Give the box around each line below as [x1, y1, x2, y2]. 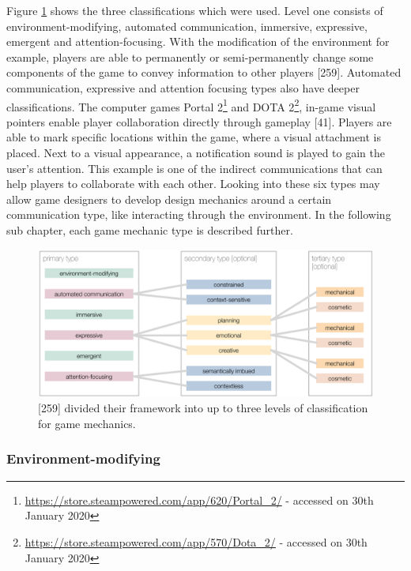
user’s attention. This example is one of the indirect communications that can [6, 160, 383, 176]
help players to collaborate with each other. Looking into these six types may [6, 175, 380, 192]
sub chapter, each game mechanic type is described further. [6, 221, 293, 238]
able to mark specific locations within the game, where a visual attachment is [6, 129, 382, 145]
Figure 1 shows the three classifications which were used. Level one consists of [6, 2, 383, 18]
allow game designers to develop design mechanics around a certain [6, 190, 332, 207]
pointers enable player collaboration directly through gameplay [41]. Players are [6, 113, 392, 130]
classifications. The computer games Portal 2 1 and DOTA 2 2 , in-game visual [6, 96, 376, 115]
